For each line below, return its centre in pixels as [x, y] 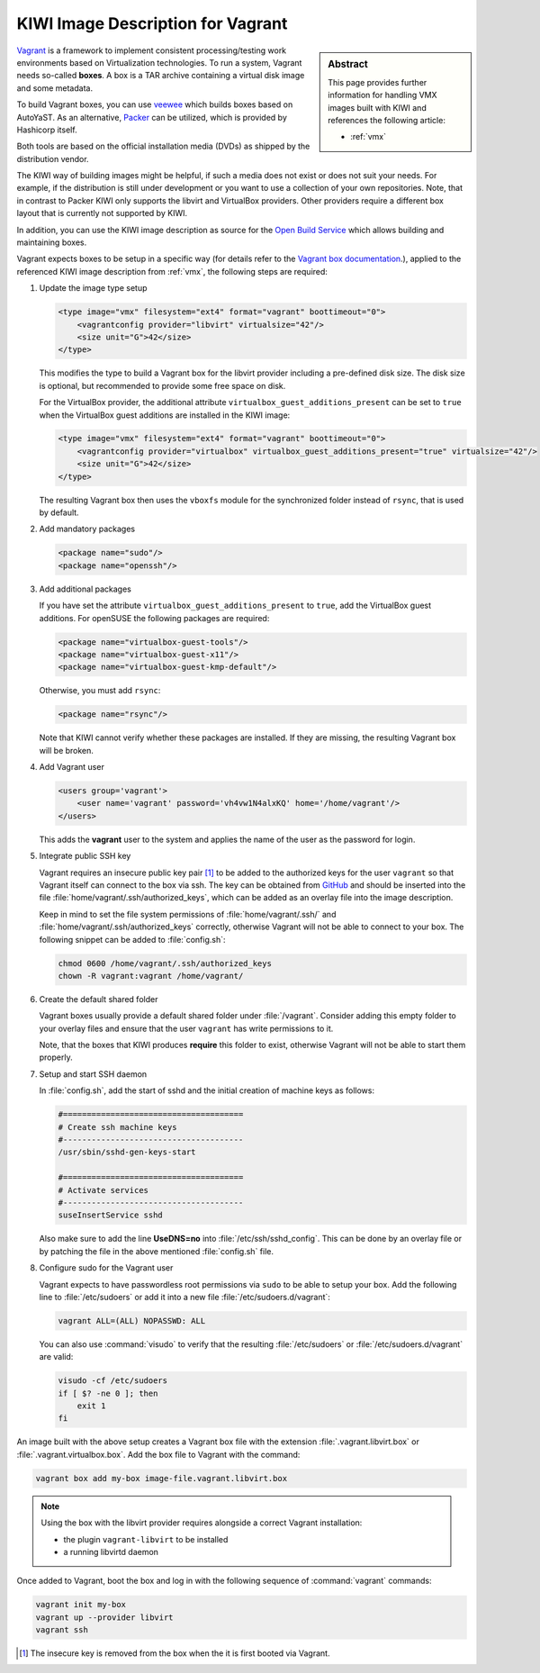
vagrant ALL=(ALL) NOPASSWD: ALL [132, 1320]
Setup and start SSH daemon [93, 1074]
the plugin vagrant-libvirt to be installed [146, 1539]
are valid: [56, 1357]
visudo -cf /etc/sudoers [113, 1381]
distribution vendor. [53, 158]
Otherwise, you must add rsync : [100, 691]
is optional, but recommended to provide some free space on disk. [162, 385]
